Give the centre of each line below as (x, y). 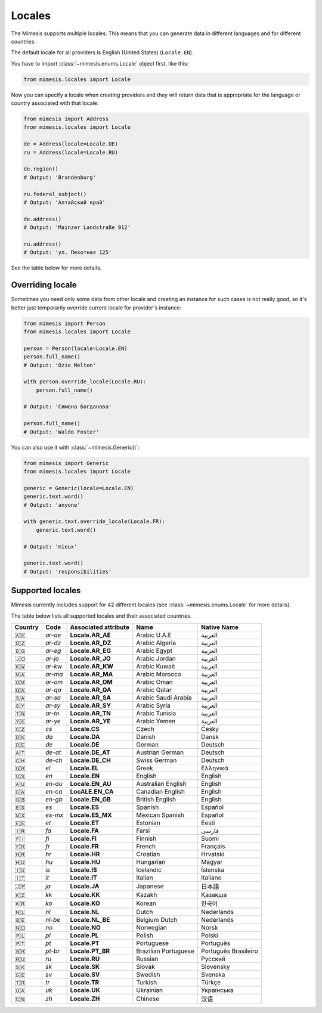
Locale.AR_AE (90, 635)
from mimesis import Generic (66, 463)
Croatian (148, 854)
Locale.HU (85, 862)
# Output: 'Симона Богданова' (68, 407)
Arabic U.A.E (154, 635)
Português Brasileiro (230, 951)
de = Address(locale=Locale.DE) (71, 144)
